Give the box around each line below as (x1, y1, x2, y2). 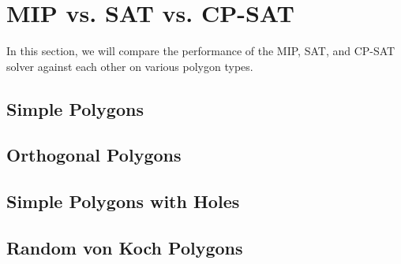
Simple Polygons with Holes (6, 189, 240, 214)
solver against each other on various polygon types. (6, 58, 253, 74)
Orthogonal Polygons (6, 143, 182, 167)
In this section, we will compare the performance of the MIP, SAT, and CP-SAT (6, 43, 395, 59)
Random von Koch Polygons (6, 236, 243, 260)
